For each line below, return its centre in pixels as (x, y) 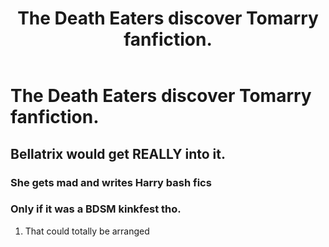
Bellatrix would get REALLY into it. (118, 153)
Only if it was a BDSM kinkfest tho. (96, 209)
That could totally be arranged (87, 231)
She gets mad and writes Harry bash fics (111, 182)
